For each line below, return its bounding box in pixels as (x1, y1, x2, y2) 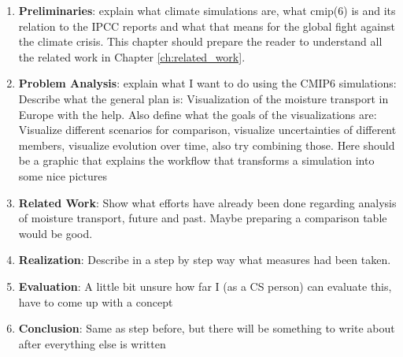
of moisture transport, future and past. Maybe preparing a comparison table (18, 210, 387, 226)
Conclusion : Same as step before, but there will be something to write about (18, 320, 395, 337)
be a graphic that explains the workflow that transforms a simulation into (18, 152, 375, 169)
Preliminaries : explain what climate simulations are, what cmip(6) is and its (18, 2, 396, 18)
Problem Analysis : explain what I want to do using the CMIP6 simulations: (18, 75, 397, 91)
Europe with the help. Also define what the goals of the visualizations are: (18, 106, 377, 122)
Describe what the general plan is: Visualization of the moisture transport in (18, 90, 389, 106)
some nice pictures (18, 167, 107, 184)
